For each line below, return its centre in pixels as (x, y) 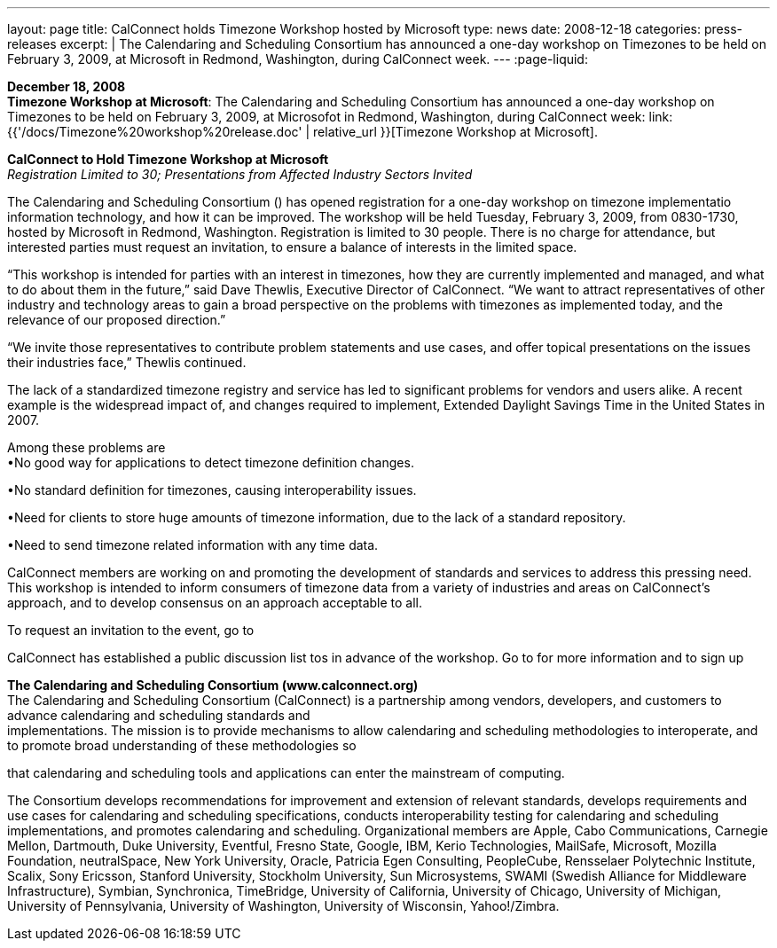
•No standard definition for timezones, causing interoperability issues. (212, 490)
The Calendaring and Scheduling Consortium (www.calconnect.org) (213, 685)
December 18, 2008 (67, 86)
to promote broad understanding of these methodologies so (182, 745)
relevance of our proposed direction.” (117, 320)
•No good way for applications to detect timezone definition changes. (211, 462)
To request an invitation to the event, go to (131, 630)
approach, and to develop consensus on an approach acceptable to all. (215, 603)
